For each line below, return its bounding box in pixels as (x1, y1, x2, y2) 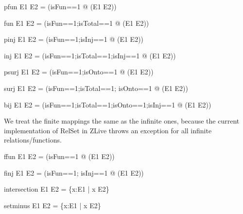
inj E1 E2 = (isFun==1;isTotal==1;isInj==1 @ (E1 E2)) (4, 50, 176, 60)
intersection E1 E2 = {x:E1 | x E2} (4, 184, 109, 194)
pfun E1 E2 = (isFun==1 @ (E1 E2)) (4, 1, 117, 11)
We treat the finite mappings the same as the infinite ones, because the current (4, 116, 240, 126)
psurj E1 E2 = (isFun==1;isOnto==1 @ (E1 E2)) (4, 67, 154, 77)
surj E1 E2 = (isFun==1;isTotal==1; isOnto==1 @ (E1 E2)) (4, 83, 188, 93)
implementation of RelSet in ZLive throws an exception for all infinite (4, 125, 212, 135)
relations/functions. (4, 135, 62, 145)
